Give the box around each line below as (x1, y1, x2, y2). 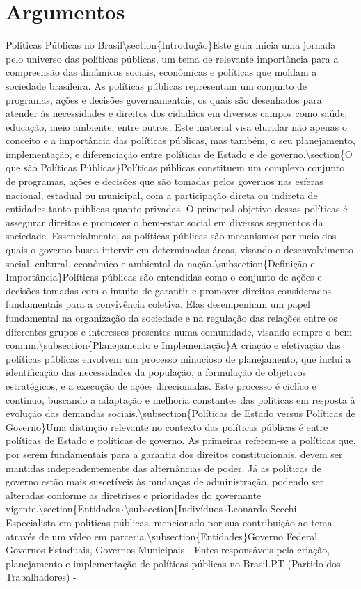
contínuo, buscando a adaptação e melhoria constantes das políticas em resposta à (6, 392, 355, 407)
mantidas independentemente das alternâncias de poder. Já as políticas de (6, 460, 321, 475)
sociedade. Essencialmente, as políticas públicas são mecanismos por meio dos (6, 228, 337, 243)
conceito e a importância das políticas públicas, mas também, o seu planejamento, (6, 133, 355, 148)
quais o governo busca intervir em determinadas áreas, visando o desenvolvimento (6, 242, 353, 257)
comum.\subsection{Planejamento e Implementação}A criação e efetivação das (6, 338, 341, 352)
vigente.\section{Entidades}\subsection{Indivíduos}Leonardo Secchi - (6, 501, 303, 516)
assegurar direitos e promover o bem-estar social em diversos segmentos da (6, 214, 323, 229)
